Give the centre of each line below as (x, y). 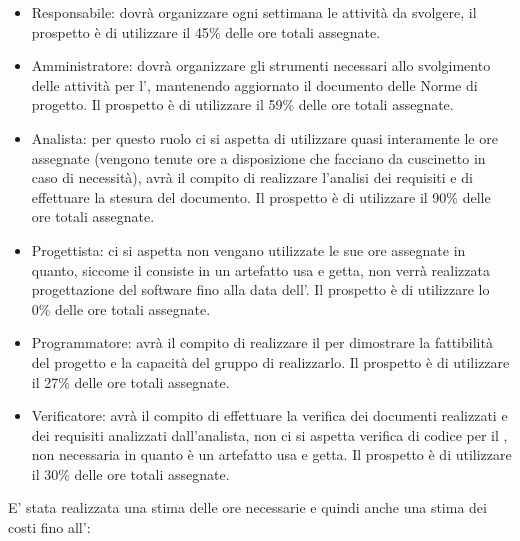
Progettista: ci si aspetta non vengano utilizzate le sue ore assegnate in (248, 249)
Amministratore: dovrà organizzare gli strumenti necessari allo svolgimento (261, 65)
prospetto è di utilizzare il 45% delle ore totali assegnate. (206, 31)
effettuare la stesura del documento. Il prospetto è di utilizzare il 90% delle (261, 196)
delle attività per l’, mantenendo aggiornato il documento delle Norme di (254, 84)
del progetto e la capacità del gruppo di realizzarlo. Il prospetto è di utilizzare (270, 361)
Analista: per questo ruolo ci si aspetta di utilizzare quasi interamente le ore (264, 137)
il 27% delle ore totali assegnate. (130, 381)
